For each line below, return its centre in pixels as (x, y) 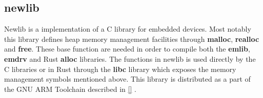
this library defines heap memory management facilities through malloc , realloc (132, 39)
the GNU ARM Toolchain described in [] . (70, 89)
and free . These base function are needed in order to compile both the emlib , (127, 49)
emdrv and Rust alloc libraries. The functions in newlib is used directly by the (130, 58)
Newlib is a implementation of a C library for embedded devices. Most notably (128, 29)
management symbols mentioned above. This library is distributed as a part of (127, 79)
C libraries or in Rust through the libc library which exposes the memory (120, 69)
